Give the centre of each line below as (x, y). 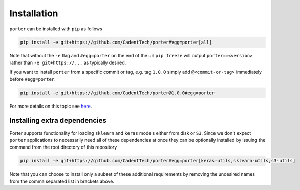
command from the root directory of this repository (63, 147)
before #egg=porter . (33, 79)
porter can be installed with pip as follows (56, 29)
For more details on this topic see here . (51, 106)
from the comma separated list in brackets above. (62, 181)
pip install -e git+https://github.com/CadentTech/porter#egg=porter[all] (116, 42)
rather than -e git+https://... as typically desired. (68, 62)
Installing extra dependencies (58, 121)
